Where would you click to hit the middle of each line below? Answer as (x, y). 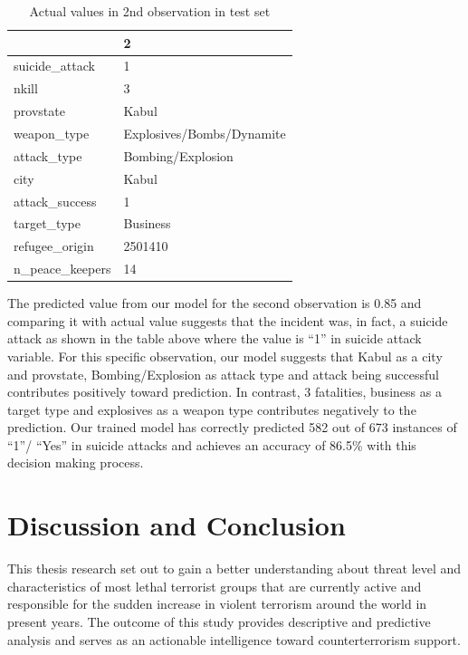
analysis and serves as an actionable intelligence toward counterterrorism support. (234, 639)
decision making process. (76, 462)
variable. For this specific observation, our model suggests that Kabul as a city (225, 356)
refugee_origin (54, 246)
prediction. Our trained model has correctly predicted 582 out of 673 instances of (232, 427)
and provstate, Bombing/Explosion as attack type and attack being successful (223, 374)
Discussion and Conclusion (177, 525)
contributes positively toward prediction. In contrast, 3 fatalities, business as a (224, 392)
